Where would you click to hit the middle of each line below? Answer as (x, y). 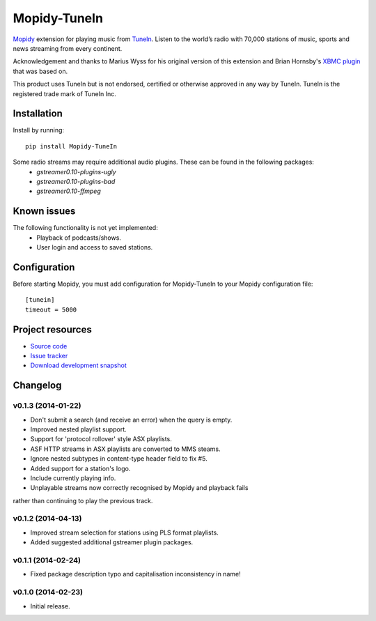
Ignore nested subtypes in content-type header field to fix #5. (119, 459)
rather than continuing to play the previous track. (83, 500)
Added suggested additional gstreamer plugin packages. (112, 542)
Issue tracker (49, 356)
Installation (38, 114)
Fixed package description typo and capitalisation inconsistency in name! (135, 574)
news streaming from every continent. (68, 48)
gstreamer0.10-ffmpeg (69, 191)
